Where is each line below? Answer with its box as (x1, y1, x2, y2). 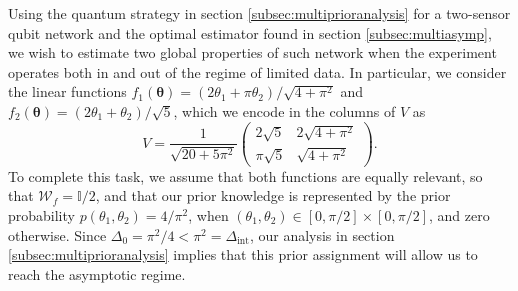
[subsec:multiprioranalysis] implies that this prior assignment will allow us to (8, 244, 478, 265)
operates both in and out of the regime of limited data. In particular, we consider (8, 61, 507, 82)
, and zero (428, 205, 490, 226)
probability (8, 205, 75, 226)
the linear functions (8, 81, 127, 102)
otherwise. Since (8, 224, 107, 245)
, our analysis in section (249, 224, 395, 245)
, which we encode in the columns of (173, 100, 396, 121)
